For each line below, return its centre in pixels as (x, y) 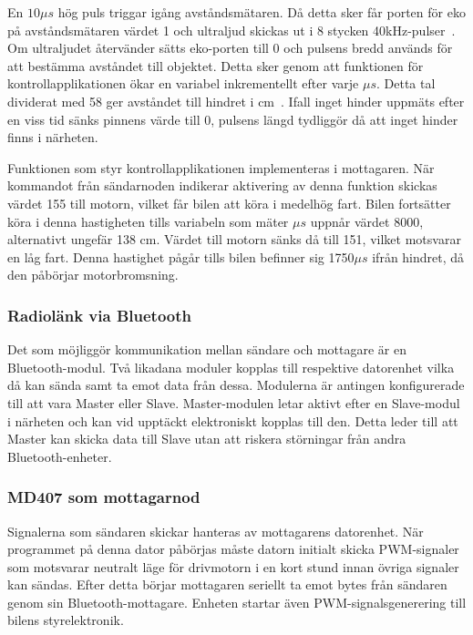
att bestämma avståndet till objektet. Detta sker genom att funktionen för (216, 65)
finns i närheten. (53, 137)
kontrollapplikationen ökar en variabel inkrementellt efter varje (183, 83)
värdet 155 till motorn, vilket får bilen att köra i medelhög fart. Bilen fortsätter (229, 203)
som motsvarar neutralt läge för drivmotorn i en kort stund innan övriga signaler (233, 566)
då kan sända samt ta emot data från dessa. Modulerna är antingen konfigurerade (236, 385)
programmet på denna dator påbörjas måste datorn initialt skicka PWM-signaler (233, 549)
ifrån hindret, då (418, 256)
